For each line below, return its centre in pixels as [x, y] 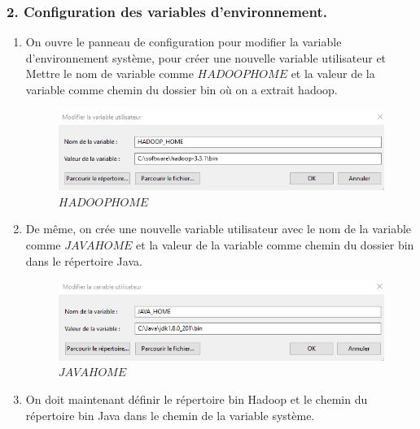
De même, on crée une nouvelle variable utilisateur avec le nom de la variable [219, 229]
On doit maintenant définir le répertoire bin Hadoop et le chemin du [197, 399]
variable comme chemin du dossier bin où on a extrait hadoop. [182, 89]
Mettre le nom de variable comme [109, 74]
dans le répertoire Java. [84, 260]
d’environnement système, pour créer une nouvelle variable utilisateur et [206, 57]
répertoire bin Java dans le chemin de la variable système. [170, 415]
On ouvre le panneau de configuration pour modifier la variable [184, 42]
